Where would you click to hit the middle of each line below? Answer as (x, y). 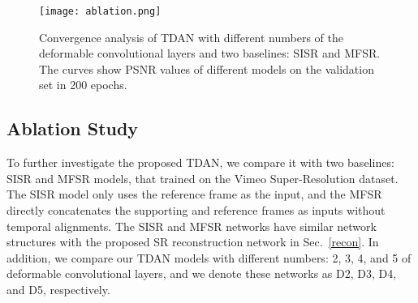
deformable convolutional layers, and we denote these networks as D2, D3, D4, (202, 273)
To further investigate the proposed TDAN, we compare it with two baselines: (200, 162)
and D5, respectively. (58, 289)
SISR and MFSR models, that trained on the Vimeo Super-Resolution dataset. (203, 178)
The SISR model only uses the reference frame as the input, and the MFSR (194, 194)
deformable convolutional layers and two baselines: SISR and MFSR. (210, 53)
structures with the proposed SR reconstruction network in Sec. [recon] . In (193, 242)
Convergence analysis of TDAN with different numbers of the (192, 37)
